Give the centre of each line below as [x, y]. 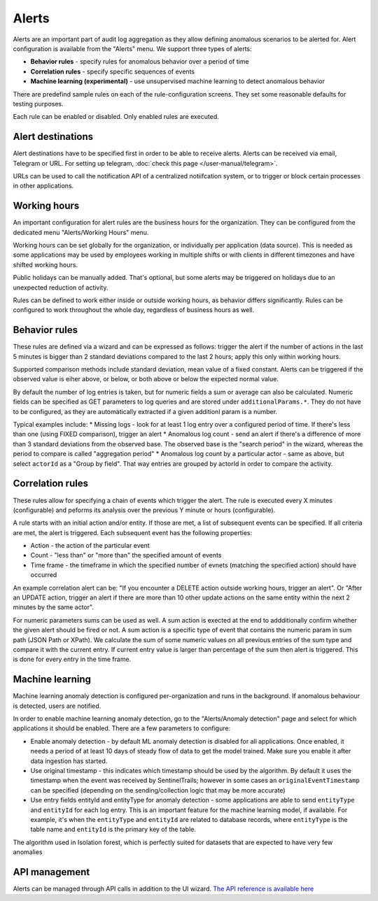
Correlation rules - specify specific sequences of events [113, 71]
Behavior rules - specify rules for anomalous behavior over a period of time [140, 62]
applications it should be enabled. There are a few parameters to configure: [122, 728]
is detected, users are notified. [57, 706]
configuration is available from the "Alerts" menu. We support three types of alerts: [132, 48]
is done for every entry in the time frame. [72, 659]
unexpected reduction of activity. [61, 288]
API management [51, 872]
